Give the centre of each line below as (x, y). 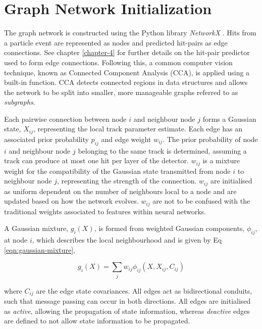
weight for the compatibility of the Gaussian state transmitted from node (117, 171)
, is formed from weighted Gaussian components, (169, 228)
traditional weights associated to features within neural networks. (105, 211)
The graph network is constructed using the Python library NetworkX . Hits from (130, 33)
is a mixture (221, 160)
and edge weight (126, 139)
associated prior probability (46, 139)
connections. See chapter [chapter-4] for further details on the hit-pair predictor (127, 52)
